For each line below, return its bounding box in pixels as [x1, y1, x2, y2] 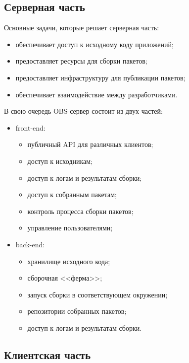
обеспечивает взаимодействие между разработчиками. [15, 89, 178, 99]
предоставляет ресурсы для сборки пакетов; [15, 56, 147, 66]
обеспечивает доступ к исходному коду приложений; [15, 39, 174, 49]
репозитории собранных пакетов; [27, 306, 127, 316]
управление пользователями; [27, 222, 113, 233]
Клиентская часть [4, 347, 91, 362]
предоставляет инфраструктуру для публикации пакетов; [15, 72, 186, 82]
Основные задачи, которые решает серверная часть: [4, 22, 159, 33]
